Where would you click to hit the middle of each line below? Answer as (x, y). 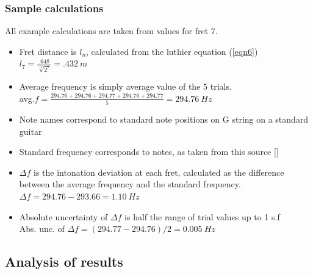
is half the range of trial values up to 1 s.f (202, 216)
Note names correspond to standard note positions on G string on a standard (164, 119)
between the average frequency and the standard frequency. (130, 184)
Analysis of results (64, 261)
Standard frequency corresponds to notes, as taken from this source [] (149, 152)
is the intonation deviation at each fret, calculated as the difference (159, 172)
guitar (31, 131)
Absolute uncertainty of (63, 216)
